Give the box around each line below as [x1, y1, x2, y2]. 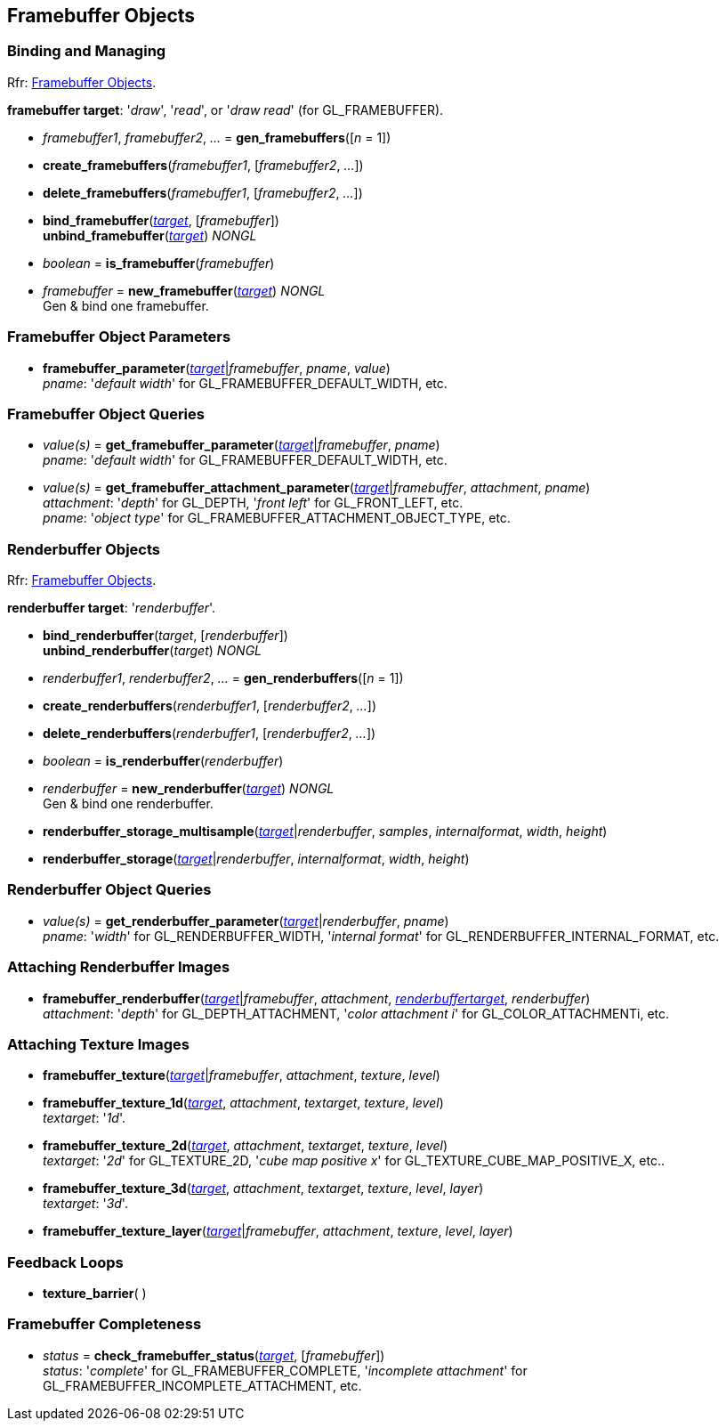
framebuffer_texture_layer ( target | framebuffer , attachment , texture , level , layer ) [43, 1223, 513, 1239]
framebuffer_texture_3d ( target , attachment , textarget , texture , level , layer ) [43, 1181, 484, 1197]
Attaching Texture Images [7, 1034, 190, 1053]
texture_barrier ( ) [43, 1286, 147, 1302]
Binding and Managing [7, 42, 166, 61]
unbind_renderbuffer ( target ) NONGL [43, 643, 262, 659]
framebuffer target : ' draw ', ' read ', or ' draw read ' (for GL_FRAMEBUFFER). [7, 101, 444, 118]
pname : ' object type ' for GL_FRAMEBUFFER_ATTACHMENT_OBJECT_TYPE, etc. [43, 510, 511, 526]
